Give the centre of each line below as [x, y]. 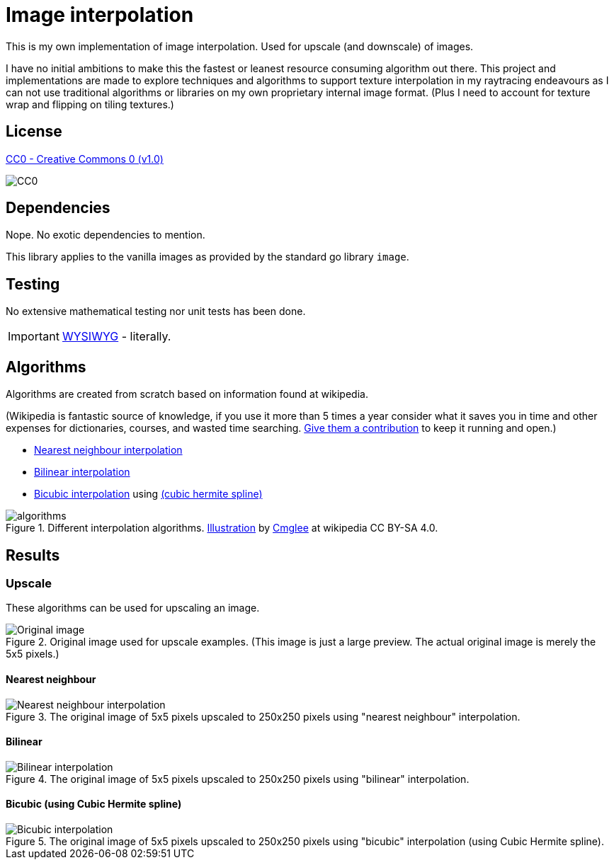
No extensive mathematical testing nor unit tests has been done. [156, 311]
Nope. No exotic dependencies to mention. [106, 235]
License [34, 132]
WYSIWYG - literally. [116, 337]
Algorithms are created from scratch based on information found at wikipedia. [187, 394]
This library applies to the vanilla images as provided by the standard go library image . [207, 257]
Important [34, 337]
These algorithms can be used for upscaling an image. [133, 608]
